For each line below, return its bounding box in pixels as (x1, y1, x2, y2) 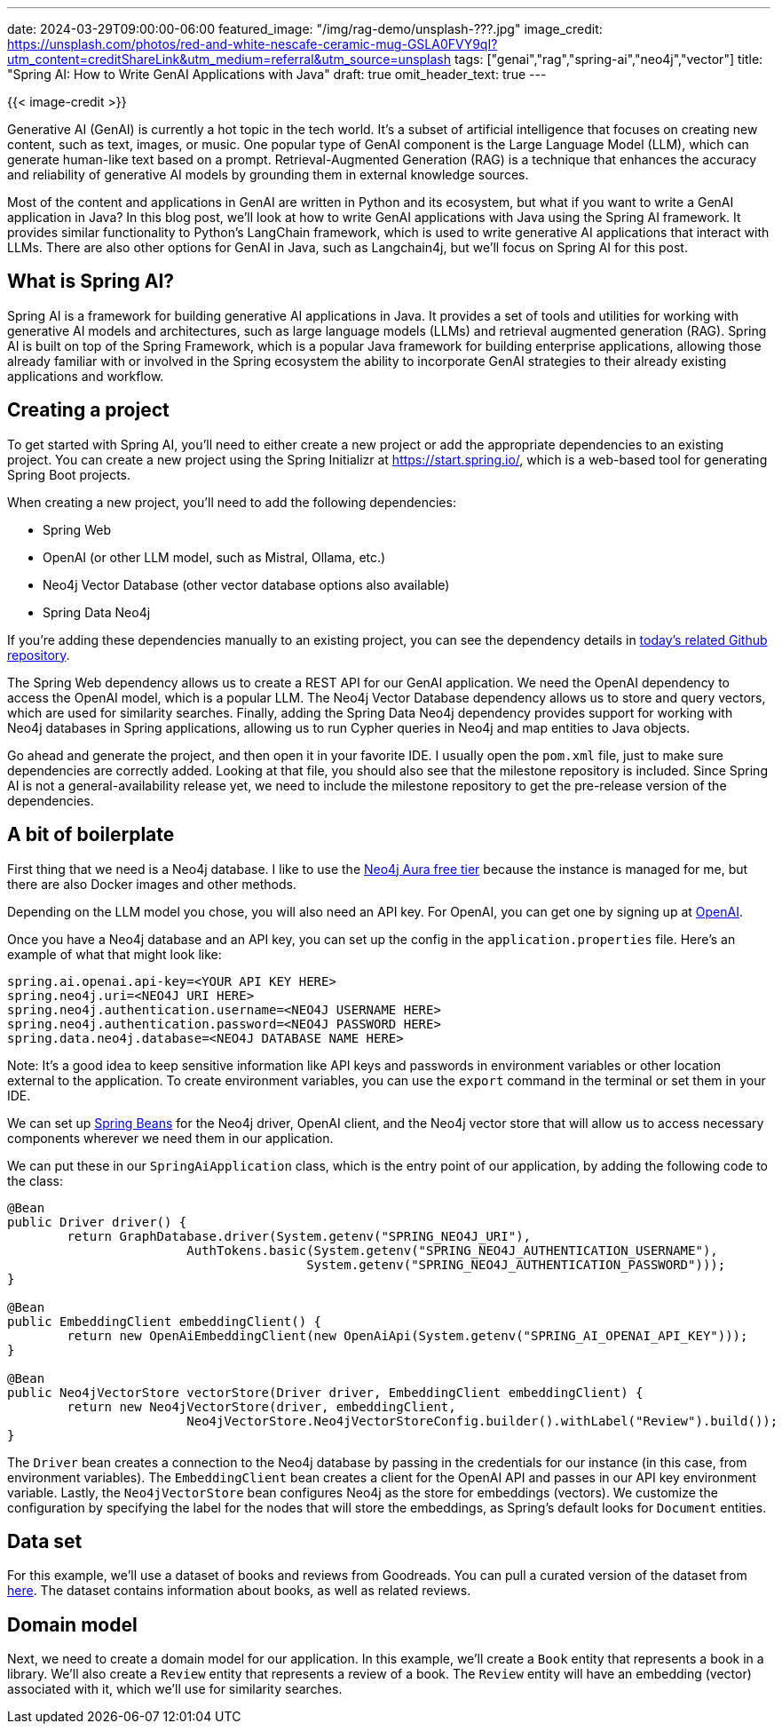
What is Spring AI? (7, 270, 175, 293)
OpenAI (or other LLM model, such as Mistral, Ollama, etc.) (43, 549, 386, 565)
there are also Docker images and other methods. (7, 876, 296, 892)
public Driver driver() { (7, 1214, 187, 1229)
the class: (7, 1172, 64, 1188)
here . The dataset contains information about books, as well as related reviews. (7, 1583, 471, 1599)
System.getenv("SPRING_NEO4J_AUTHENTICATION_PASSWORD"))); (306, 1257, 726, 1272)
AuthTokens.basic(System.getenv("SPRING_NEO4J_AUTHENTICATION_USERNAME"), (186, 1243, 718, 1258)
